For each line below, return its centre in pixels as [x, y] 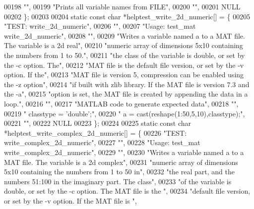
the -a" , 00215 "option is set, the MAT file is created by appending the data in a [126, 94]
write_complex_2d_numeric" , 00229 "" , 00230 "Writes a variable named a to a [124, 152]
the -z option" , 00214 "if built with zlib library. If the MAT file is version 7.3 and [127, 84]
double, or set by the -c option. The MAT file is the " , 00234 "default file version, [127, 191]
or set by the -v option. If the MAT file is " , [70, 200]
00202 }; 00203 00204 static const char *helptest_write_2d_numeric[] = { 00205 [127, 16]
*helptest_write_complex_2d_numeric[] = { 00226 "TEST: [95, 132]
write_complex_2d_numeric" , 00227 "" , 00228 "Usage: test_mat [102, 142]
